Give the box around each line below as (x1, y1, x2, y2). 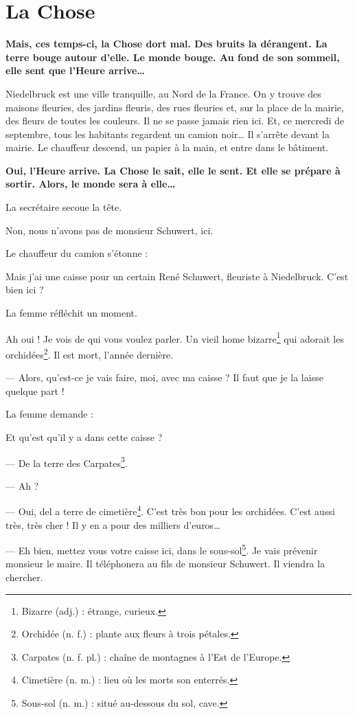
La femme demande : (5, 407, 94, 421)
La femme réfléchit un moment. (5, 306, 137, 320)
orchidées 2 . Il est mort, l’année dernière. (5, 345, 174, 361)
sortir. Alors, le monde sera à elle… (5, 177, 176, 191)
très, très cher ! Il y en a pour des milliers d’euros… (5, 517, 220, 532)
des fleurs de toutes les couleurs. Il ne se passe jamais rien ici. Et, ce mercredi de (5, 113, 345, 128)
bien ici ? (5, 282, 44, 297)
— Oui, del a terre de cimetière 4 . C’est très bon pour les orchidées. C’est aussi (5, 502, 335, 518)
